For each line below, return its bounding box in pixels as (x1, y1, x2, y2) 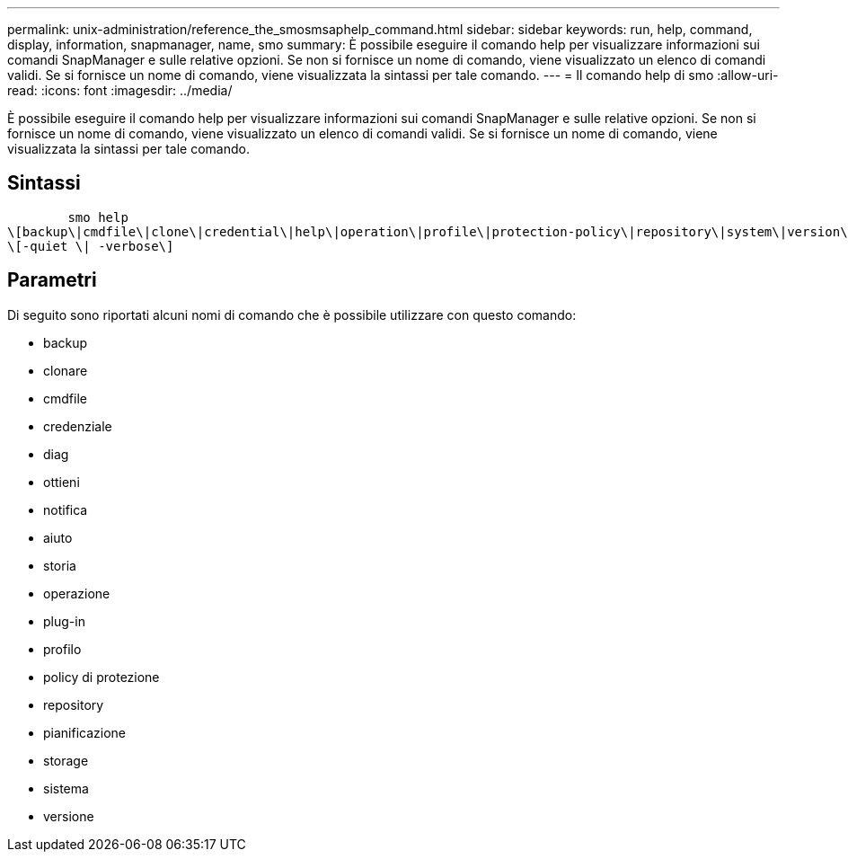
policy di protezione (43, 669, 160, 685)
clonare (43, 362, 88, 378)
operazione (43, 585, 110, 601)
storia (43, 557, 76, 573)
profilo (43, 641, 82, 657)
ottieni (43, 474, 80, 490)
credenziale (43, 418, 112, 434)
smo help (67, 209, 128, 225)
